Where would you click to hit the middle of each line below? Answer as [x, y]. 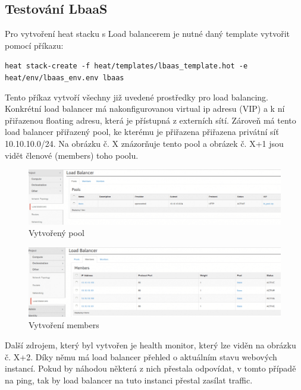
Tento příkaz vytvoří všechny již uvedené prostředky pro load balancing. [137, 97]
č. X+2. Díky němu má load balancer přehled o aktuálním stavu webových [141, 356]
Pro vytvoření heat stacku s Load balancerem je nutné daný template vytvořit [148, 34]
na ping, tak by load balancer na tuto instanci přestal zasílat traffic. [129, 380]
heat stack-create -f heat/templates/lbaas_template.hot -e [126, 66]
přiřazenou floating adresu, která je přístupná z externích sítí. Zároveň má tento [150, 120]
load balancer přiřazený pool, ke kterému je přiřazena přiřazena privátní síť [142, 132]
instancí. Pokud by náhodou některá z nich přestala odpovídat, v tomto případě [150, 368]
